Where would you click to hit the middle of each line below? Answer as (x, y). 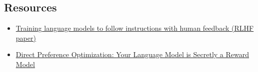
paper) (26, 37)
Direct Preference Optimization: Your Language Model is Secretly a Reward (132, 54)
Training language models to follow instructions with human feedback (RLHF (135, 28)
